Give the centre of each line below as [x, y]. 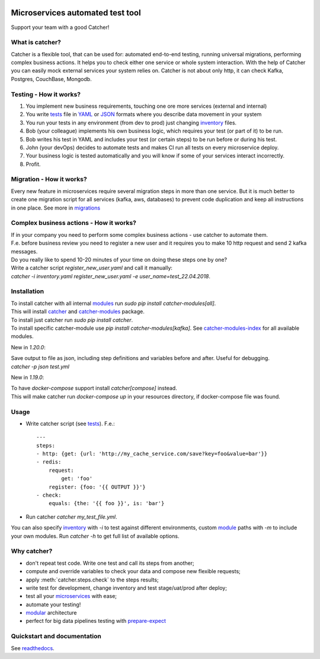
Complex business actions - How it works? [73, 223]
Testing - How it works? [46, 94]
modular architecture [51, 613]
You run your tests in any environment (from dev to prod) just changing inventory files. [131, 123]
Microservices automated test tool [76, 13]
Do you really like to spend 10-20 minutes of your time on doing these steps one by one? [119, 259]
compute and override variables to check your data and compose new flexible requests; [133, 571]
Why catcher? [32, 551]
